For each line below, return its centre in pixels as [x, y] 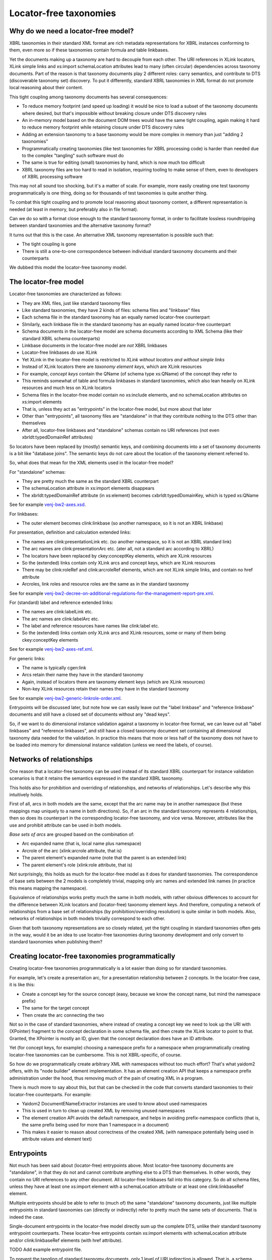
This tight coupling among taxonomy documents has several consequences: [89, 97]
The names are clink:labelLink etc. [57, 612]
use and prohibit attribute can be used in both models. [65, 825]
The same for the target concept [56, 1008]
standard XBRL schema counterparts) [61, 338]
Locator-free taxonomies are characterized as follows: [65, 294]
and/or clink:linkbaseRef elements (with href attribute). [66, 1240]
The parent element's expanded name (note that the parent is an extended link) [104, 858]
